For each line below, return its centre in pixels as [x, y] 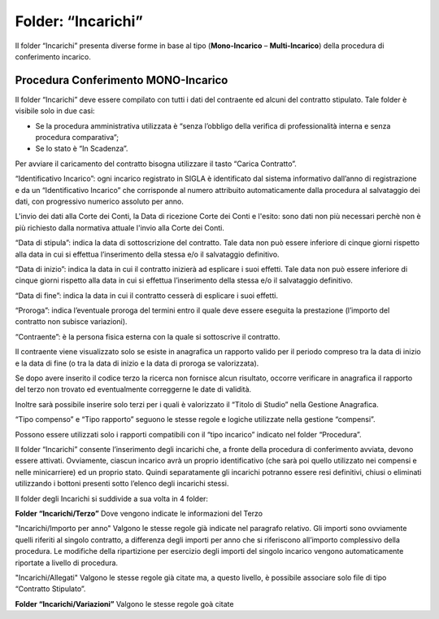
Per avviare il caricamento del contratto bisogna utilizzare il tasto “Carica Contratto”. [156, 164]
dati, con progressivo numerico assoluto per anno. [100, 201]
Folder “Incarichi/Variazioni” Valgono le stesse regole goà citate [124, 604]
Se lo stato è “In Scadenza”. [82, 149]
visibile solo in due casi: [55, 111]
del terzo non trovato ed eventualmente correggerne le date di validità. [133, 389]
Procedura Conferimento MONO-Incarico [122, 80]
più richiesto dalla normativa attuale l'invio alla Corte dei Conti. [120, 227]
